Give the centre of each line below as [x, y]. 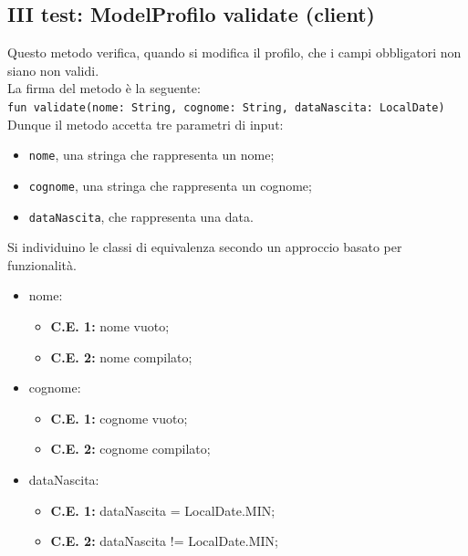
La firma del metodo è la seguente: [104, 88]
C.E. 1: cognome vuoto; [119, 418]
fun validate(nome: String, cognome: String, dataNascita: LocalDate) [226, 107]
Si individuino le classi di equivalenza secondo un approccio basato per [205, 247]
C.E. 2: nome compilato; [121, 357]
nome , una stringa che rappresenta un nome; [151, 155]
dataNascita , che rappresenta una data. [141, 216]
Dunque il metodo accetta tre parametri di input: [146, 124]
